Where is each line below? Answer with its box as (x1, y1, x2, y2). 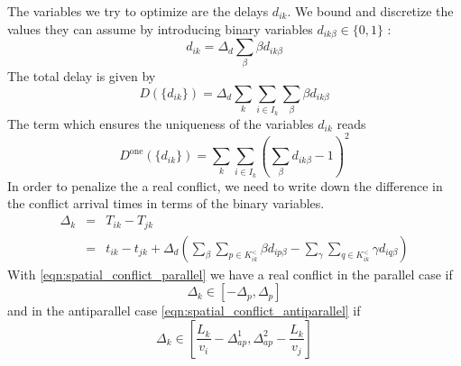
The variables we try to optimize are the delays (7, 2, 269, 20)
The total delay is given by (7, 67, 156, 86)
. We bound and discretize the (287, 2, 454, 20)
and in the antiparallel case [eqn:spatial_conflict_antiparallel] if (7, 301, 361, 320)
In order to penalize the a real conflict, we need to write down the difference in (7, 176, 443, 195)
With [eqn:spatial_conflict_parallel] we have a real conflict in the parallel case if (7, 264, 453, 283)
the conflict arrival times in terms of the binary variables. (7, 194, 325, 213)
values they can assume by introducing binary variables (7, 19, 313, 38)
